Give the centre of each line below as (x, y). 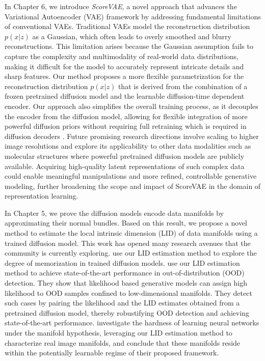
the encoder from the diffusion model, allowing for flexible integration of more (126, 116)
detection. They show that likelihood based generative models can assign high (126, 283)
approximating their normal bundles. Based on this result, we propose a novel (126, 223)
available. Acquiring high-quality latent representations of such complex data (125, 166)
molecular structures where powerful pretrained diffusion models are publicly (125, 156)
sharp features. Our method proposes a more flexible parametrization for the (124, 76)
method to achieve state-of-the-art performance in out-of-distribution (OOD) (125, 273)
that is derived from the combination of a (183, 86)
